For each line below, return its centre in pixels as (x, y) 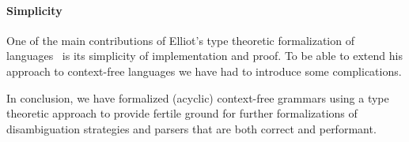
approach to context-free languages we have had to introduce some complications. (204, 71)
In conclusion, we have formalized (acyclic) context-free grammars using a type (198, 97)
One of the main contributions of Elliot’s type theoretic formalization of (180, 40)
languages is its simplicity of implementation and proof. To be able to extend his (204, 56)
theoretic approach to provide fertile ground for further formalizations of (182, 113)
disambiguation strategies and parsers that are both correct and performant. (191, 128)
